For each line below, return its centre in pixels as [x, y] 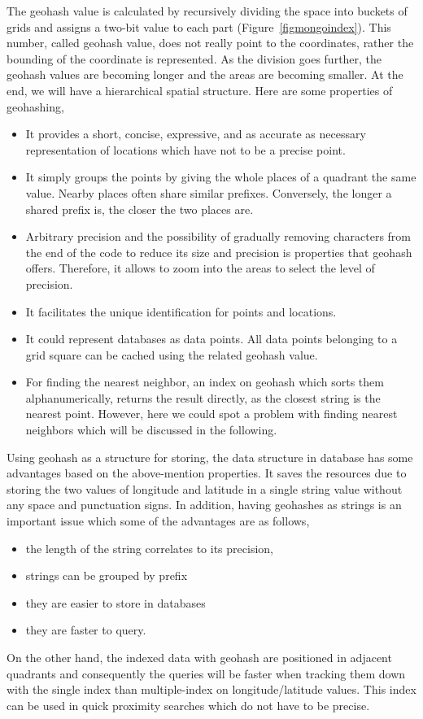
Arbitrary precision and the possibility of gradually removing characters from [218, 236]
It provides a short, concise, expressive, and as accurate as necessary [196, 134]
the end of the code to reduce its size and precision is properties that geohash [219, 252]
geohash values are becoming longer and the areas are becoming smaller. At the [205, 74]
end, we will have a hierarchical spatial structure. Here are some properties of [200, 90]
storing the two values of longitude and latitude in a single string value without [205, 488]
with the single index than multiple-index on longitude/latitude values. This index [211, 689]
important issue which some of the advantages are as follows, [158, 521]
